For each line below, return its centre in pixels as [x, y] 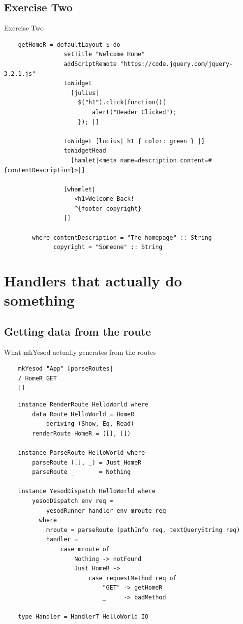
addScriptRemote [90, 64]
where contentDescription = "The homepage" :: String [122, 237]
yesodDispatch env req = [73, 501]
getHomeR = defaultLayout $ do [69, 45]
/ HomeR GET [37, 378]
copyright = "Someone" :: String [108, 247]
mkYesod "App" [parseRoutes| [65, 369]
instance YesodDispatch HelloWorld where [87, 491]
